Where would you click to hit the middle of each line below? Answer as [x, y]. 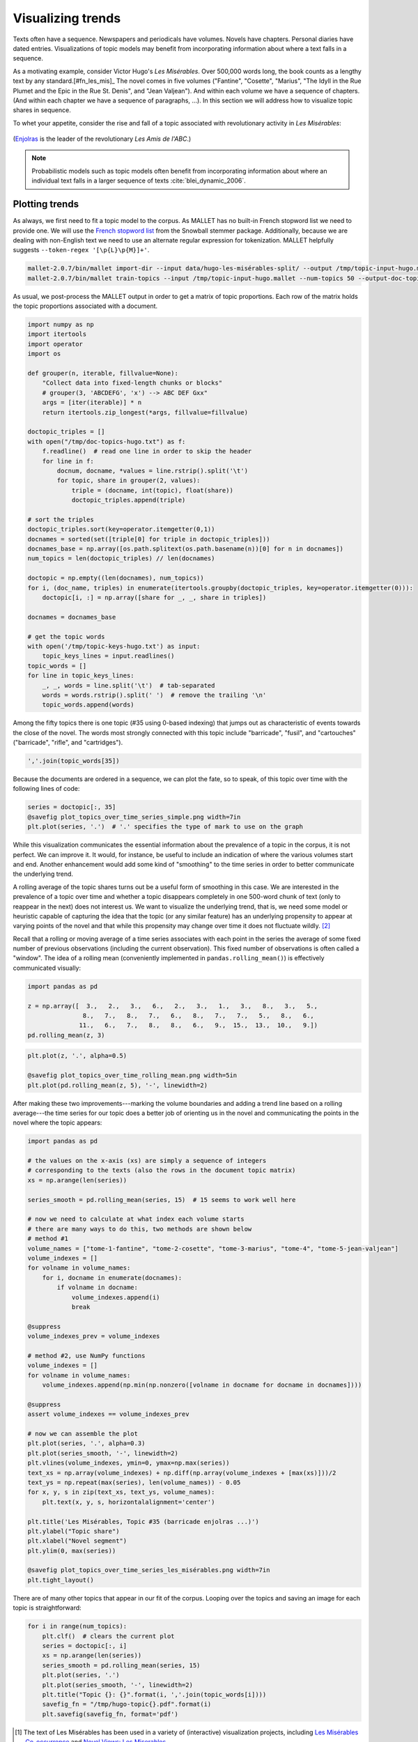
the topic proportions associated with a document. [85, 306]
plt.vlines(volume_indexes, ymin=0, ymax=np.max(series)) [129, 1463]
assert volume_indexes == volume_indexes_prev [108, 1414]
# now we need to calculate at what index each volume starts [136, 1219]
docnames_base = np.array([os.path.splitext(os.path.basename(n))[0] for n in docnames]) [186, 549]
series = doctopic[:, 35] [72, 807]
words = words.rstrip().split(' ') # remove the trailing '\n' [154, 695]
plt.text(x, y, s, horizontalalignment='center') [129, 1502]
